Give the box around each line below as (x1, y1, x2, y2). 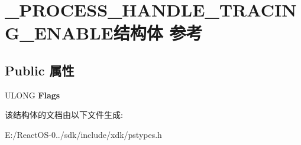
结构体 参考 (113, 21, 203, 45)
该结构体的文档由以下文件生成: (5, 108, 123, 121)
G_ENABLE (5, 21, 114, 45)
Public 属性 (5, 61, 75, 79)
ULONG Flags (5, 88, 60, 101)
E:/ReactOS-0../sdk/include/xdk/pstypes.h (5, 128, 162, 140)
